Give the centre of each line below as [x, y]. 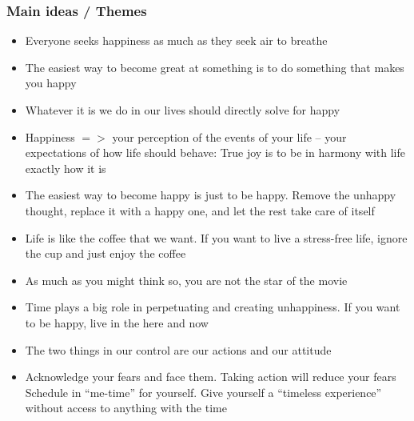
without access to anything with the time [126, 408]
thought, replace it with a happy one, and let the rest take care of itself [200, 210]
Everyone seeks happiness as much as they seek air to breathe [176, 40]
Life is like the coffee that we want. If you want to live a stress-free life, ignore [216, 237]
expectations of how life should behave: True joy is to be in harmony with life [215, 152]
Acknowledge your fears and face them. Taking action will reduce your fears [211, 377]
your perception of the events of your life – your [229, 136]
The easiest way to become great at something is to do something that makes [215, 67]
